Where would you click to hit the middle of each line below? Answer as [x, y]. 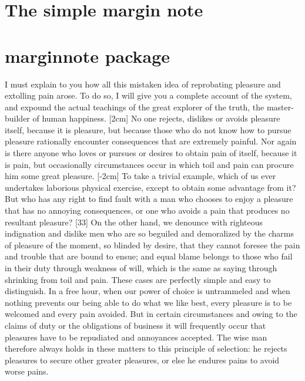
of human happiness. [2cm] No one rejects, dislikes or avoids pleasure [156, 118]
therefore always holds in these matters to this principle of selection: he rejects [146, 348]
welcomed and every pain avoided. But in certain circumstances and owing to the [151, 314]
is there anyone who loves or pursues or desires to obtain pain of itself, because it [151, 153]
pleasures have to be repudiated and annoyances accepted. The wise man [136, 337]
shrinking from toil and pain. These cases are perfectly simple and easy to [138, 279]
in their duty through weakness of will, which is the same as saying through [141, 268]
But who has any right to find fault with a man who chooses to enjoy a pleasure [149, 199]
